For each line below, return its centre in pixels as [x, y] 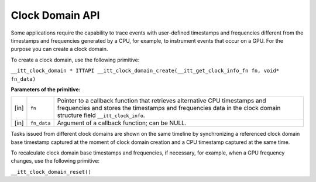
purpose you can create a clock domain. [59, 49]
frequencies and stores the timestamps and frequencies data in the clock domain [169, 108]
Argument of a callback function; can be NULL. [122, 123]
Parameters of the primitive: [46, 89]
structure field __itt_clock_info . [101, 115]
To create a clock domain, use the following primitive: [75, 60]
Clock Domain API [55, 15]
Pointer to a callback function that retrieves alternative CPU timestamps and [162, 101]
